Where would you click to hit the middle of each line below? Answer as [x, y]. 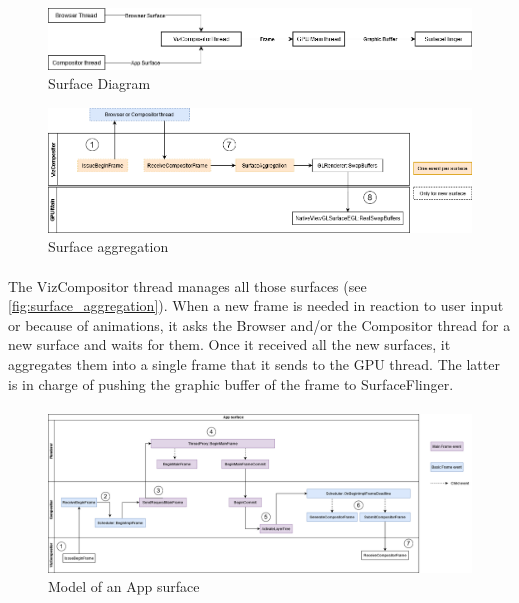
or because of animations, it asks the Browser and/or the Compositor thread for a [259, 324]
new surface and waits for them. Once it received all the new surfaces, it [229, 344]
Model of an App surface [124, 586]
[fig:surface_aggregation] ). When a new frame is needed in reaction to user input [256, 305]
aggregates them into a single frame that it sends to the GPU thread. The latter [254, 363]
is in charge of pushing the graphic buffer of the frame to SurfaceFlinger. [231, 383]
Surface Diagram [99, 83]
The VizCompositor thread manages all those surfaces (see [187, 285]
